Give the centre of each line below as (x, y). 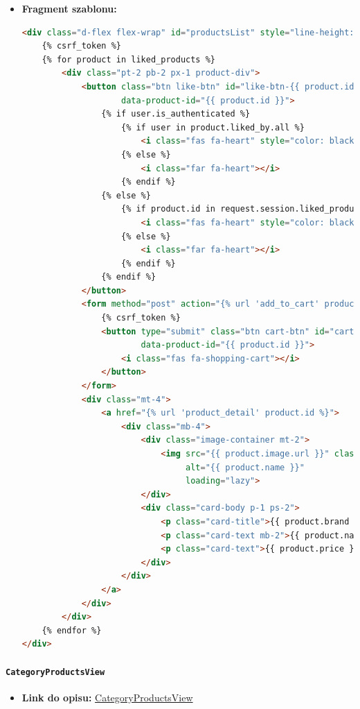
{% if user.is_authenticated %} (176, 114)
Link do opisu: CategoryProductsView (107, 697)
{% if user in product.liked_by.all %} (213, 127)
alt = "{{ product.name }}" (245, 467)
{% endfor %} (72, 630)
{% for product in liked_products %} (128, 59)
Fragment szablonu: (69, 8)
